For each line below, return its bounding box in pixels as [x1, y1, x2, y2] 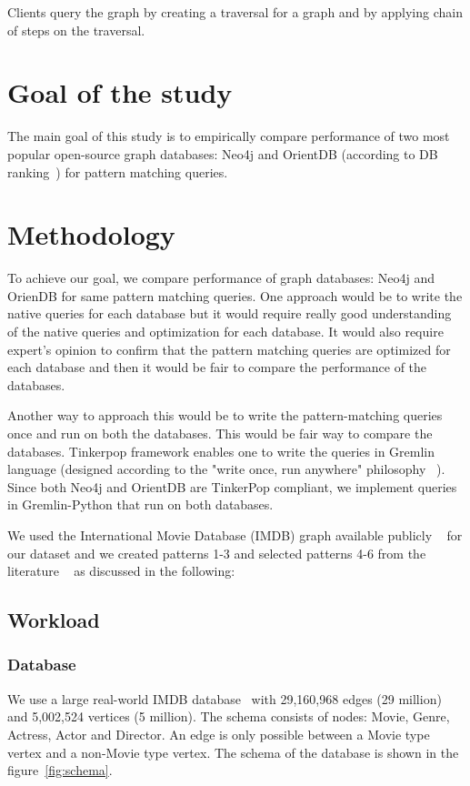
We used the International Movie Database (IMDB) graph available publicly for [7, 525, 463, 544]
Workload [7, 606, 100, 634]
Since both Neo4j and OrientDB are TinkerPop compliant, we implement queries [7, 477, 457, 496]
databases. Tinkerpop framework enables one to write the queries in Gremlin [7, 441, 435, 460]
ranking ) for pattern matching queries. [7, 162, 228, 181]
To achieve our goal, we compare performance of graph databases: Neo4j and [7, 268, 435, 287]
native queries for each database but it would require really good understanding [7, 304, 452, 323]
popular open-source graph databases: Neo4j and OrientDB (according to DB [7, 144, 438, 163]
